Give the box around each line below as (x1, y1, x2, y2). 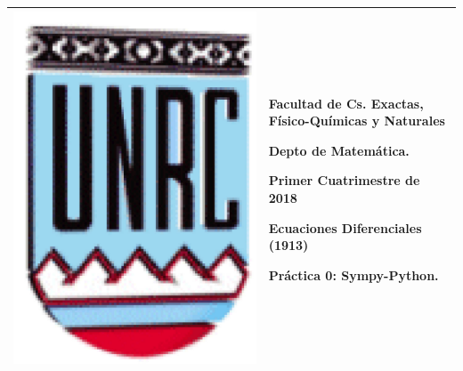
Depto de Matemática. (268, 141, 410, 159)
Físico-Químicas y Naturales (268, 111, 445, 130)
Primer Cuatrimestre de (268, 171, 420, 190)
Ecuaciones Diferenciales (268, 218, 422, 237)
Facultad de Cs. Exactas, (268, 93, 424, 112)
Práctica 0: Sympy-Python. (268, 265, 439, 284)
